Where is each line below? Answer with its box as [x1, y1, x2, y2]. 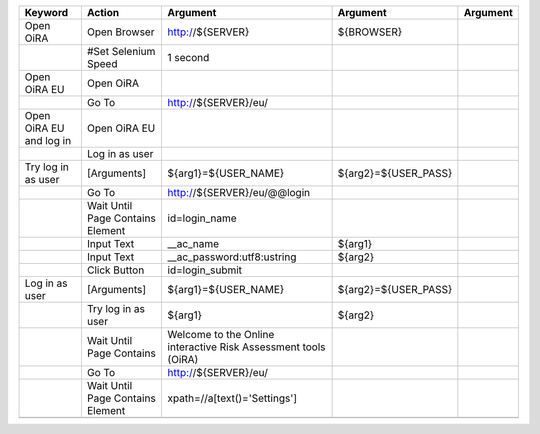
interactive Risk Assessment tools [167, 340, 326, 354]
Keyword [24, 6, 69, 19]
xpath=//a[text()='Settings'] [167, 391, 298, 405]
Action [86, 6, 120, 19]
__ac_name [167, 237, 220, 250]
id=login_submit [167, 263, 243, 277]
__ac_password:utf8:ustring [167, 250, 297, 264]
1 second [167, 51, 210, 64]
